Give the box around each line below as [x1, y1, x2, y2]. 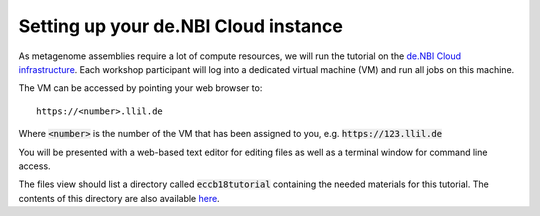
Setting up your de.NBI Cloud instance [18, 15, 344, 37]
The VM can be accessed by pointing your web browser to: [18, 82, 263, 94]
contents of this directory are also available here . [18, 192, 220, 204]
